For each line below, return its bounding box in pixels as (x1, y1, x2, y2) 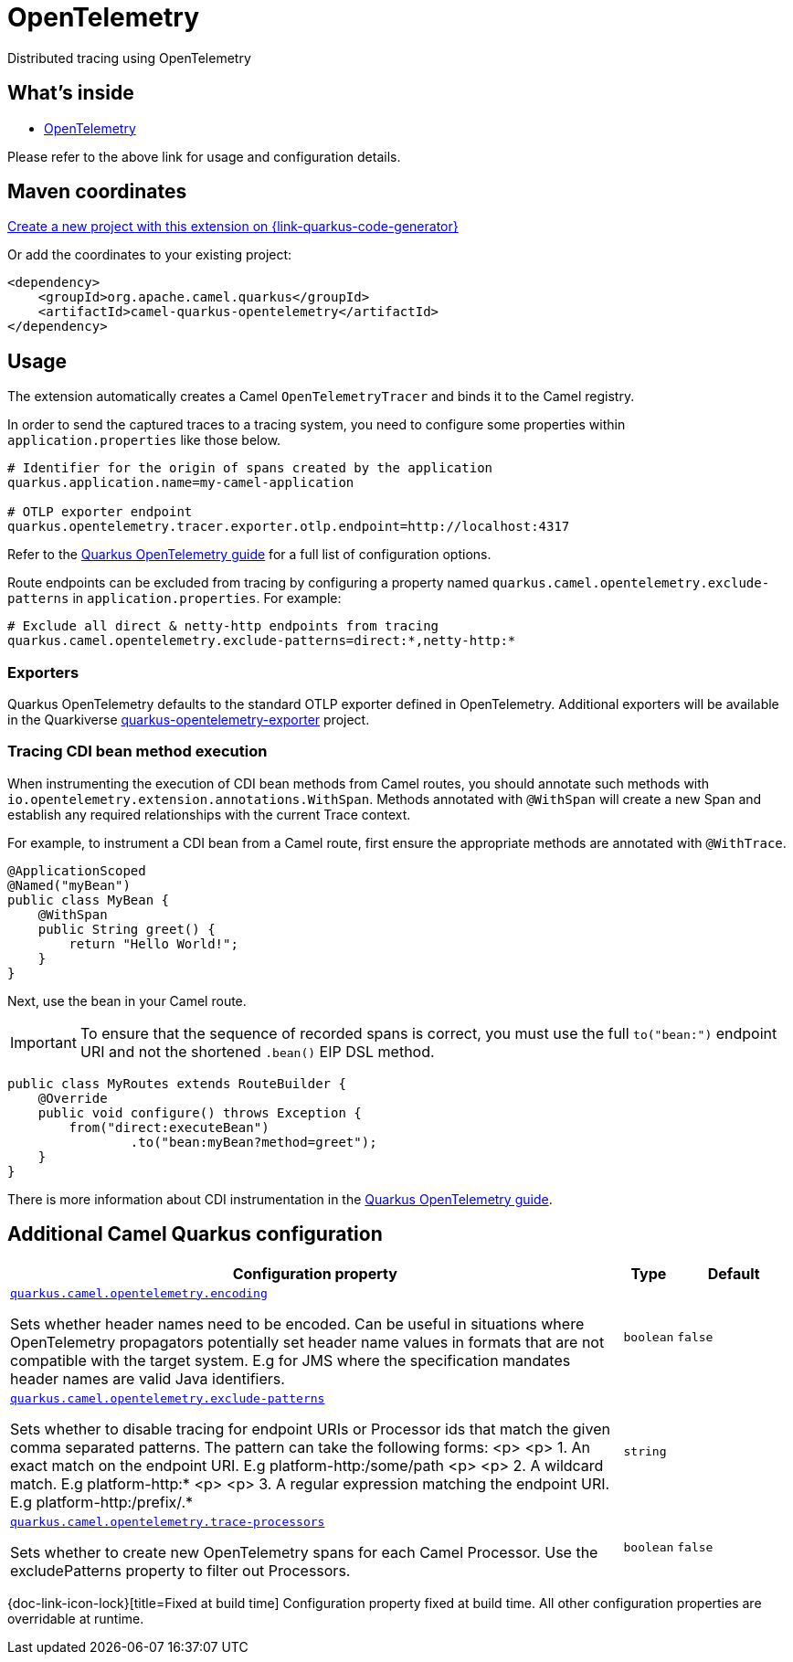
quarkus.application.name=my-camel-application (7, 475, 354, 491)
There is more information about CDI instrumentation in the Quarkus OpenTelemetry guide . (7, 1191, 553, 1207)
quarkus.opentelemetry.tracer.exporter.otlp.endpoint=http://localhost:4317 (7, 519, 570, 535)
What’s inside (7, 81, 134, 105)
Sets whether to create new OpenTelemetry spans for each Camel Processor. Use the (10, 1542, 598, 1561)
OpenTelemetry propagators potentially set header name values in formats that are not (10, 1332, 605, 1351)
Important (10, 1032, 77, 1052)
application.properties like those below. (7, 432, 281, 449)
